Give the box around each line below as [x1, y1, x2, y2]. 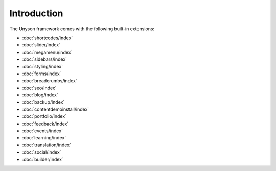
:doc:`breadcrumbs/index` [22, 78, 77, 84]
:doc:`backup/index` [22, 99, 65, 105]
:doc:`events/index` [22, 128, 63, 134]
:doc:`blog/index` [22, 92, 58, 98]
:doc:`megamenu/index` [22, 49, 73, 55]
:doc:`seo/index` [22, 85, 57, 91]
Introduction [9, 8, 63, 19]
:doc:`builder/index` [22, 156, 64, 162]
